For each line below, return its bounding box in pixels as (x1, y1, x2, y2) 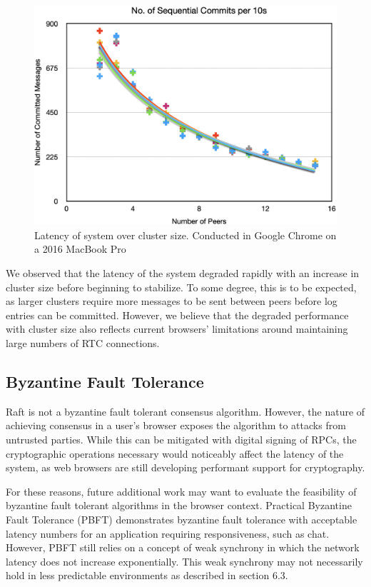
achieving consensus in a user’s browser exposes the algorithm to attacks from (6, 418, 346, 433)
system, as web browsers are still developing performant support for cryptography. (6, 460, 365, 475)
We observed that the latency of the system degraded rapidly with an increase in (6, 266, 360, 281)
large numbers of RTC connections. (6, 335, 160, 350)
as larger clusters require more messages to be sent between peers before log (6, 293, 337, 308)
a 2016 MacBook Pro (34, 241, 126, 256)
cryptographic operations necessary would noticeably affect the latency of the (6, 446, 344, 461)
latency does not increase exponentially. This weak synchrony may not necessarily (6, 553, 363, 568)
